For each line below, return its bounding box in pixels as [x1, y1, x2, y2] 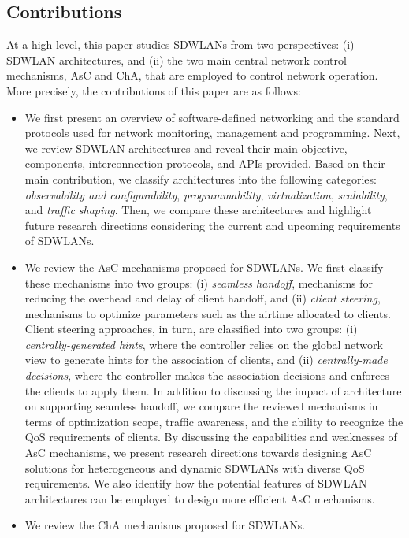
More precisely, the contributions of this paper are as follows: [6, 82, 301, 98]
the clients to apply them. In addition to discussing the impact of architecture [24, 382, 402, 399]
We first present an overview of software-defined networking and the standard [24, 109, 400, 125]
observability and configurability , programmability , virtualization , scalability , [24, 186, 388, 202]
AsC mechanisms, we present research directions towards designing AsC [24, 444, 372, 461]
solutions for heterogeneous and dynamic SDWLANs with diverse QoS [24, 459, 365, 476]
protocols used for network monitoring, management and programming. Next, [24, 124, 400, 141]
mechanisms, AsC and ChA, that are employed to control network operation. [6, 67, 378, 83]
